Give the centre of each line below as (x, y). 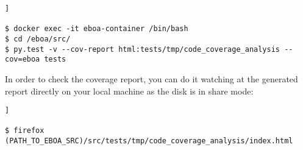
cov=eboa (23, 59)
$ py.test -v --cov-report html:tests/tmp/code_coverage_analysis (143, 49)
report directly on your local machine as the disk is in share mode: (129, 91)
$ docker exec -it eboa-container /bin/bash (97, 29)
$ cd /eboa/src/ (38, 39)
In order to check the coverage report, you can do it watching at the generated (151, 78)
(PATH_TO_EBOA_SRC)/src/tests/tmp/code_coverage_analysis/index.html (149, 141)
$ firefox (25, 131)
